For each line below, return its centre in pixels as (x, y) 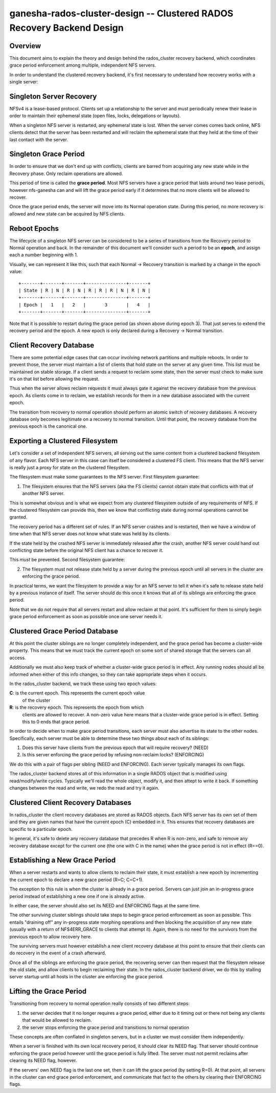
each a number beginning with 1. (44, 255)
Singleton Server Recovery (53, 96)
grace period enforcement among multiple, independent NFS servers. (83, 65)
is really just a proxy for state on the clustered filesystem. (70, 468)
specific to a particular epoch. (41, 829)
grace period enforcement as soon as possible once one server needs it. (86, 617)
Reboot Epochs (34, 228)
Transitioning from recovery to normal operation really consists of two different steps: (100, 1003)
